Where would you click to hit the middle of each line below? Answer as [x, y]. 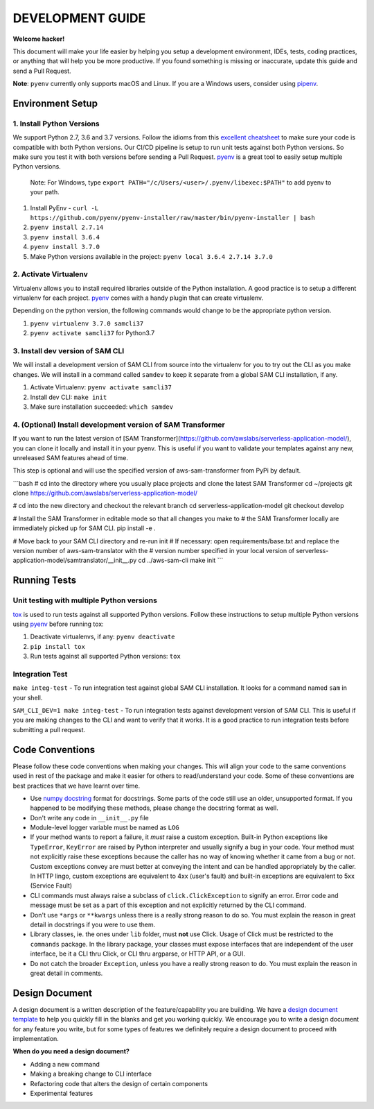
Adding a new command [65, 1064]
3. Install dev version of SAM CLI [69, 351]
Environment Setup [55, 103]
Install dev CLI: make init [69, 397]
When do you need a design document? [71, 1051]
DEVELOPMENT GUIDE [79, 18]
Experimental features [62, 1093]
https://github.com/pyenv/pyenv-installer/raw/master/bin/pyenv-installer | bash [172, 218]
